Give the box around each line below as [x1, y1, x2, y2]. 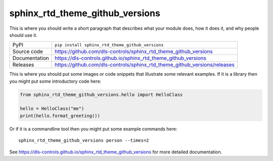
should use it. [9, 32, 38, 38]
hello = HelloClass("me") [20, 106, 84, 112]
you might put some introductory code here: [9, 78, 102, 84]
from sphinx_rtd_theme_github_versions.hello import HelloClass [20, 91, 183, 97]
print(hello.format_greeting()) [20, 113, 101, 119]
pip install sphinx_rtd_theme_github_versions [55, 42, 164, 47]
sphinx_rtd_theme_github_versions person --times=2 [18, 138, 149, 143]
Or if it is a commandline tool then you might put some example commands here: [9, 126, 177, 132]
